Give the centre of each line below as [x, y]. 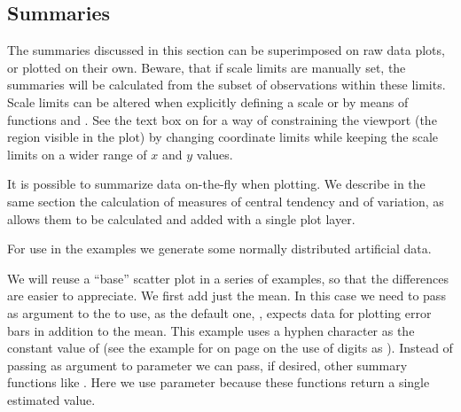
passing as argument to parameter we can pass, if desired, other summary [207, 365]
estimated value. [51, 399]
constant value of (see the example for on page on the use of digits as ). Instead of [230, 348]
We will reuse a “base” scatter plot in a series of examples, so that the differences [228, 278]
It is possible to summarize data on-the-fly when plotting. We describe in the [216, 184]
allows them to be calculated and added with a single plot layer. [181, 218]
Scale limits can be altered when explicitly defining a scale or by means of [208, 101]
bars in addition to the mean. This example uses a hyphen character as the [211, 330]
